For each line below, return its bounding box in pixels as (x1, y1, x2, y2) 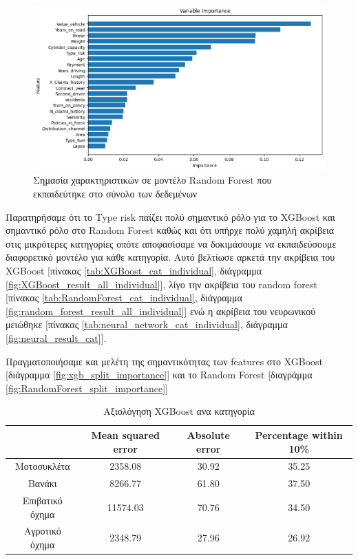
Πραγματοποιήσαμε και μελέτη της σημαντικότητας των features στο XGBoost (6, 354, 324, 368)
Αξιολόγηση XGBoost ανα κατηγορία (103, 404, 255, 418)
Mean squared (91, 427, 160, 442)
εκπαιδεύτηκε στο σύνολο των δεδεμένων (33, 186, 198, 201)
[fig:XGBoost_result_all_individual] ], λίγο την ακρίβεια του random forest (6, 277, 317, 291)
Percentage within (255, 427, 343, 442)
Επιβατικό (22, 493, 63, 508)
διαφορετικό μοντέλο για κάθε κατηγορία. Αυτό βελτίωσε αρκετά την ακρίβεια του (6, 250, 335, 264)
